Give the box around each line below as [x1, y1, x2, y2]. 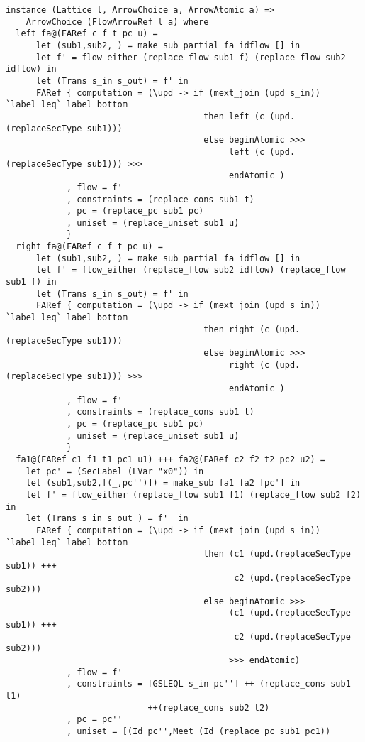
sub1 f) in [6, 277, 57, 288]
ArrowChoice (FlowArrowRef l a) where [26, 16, 209, 27]
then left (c [203, 111, 265, 121]
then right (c [203, 324, 270, 334]
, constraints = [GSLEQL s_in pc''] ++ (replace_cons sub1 [66, 679, 351, 689]
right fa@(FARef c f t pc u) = [16, 241, 163, 252]
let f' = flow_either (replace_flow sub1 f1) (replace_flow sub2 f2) [26, 489, 361, 500]
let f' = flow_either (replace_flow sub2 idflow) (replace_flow [35, 265, 346, 275]
